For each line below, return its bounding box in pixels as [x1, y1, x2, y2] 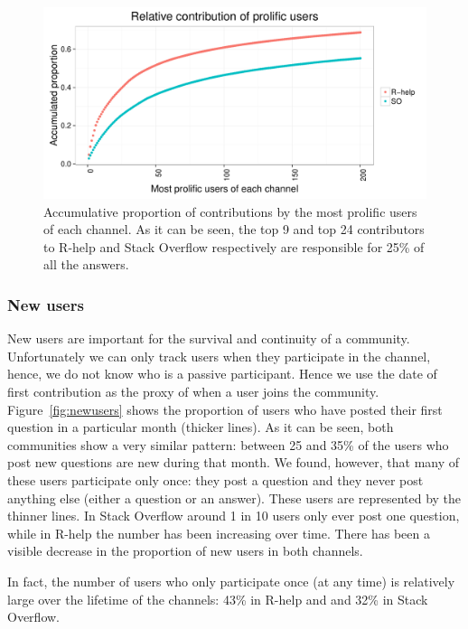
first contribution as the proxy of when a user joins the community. [7, 381, 379, 400]
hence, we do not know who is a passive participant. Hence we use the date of [7, 364, 437, 383]
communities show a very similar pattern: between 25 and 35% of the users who [7, 435, 449, 454]
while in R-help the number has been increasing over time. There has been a [7, 523, 430, 542]
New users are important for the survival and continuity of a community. [7, 329, 410, 348]
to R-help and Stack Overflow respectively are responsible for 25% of [43, 237, 425, 256]
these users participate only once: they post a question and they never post [7, 470, 424, 489]
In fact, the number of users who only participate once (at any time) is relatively [7, 571, 455, 590]
